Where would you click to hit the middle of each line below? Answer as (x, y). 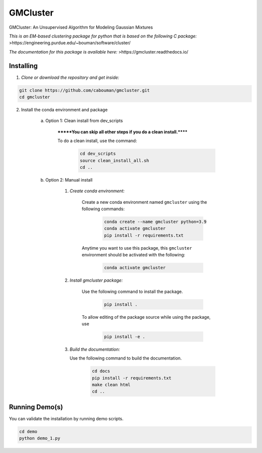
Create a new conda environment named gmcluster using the (144, 202)
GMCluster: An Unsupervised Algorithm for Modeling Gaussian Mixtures (81, 27)
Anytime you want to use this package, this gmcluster (137, 248)
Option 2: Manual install (69, 180)
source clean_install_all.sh (115, 160)
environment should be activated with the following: (133, 255)
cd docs (101, 371)
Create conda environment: (97, 191)
